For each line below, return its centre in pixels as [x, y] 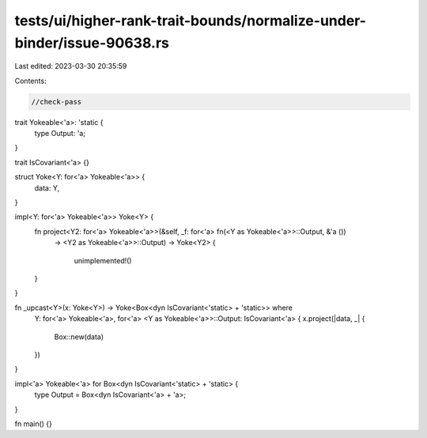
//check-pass [57, 102]
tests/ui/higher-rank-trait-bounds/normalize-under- [191, 21]
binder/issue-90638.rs [92, 43]
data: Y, [47, 188]
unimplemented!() [103, 260]
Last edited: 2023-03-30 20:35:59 [71, 66]
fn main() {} [34, 424]
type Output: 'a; [60, 134]
